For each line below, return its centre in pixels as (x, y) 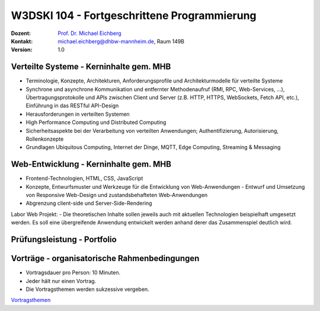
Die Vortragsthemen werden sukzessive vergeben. (87, 289)
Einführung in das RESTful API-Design (72, 106)
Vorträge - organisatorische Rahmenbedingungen (105, 258)
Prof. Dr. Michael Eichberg (89, 33)
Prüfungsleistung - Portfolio (64, 239)
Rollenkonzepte (45, 139)
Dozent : (21, 33)
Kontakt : (22, 41)
